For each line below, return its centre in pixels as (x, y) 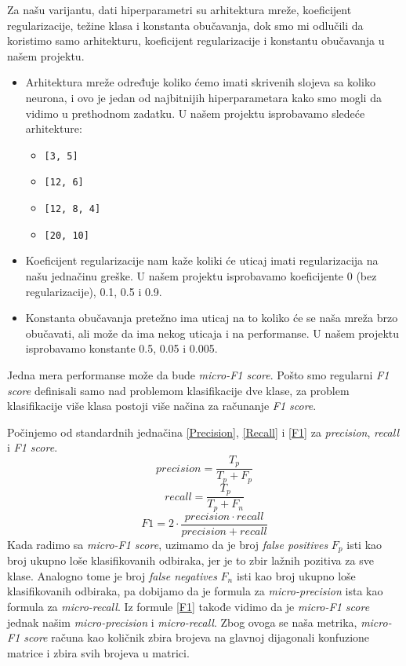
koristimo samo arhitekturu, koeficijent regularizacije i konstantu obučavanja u (196, 40)
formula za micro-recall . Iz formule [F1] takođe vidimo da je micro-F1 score (188, 607)
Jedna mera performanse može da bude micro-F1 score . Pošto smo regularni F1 (198, 374)
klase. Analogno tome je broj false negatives (112, 575)
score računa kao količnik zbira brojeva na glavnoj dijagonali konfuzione (197, 637)
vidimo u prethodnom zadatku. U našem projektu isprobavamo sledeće (195, 113)
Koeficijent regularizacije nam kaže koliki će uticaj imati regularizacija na (202, 260)
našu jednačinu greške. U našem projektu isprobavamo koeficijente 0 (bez (201, 275)
